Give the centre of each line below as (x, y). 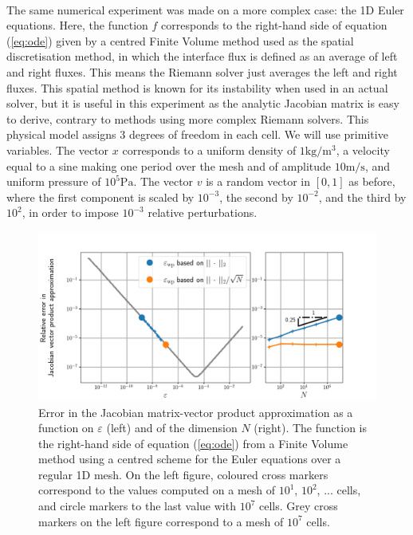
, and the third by (362, 197)
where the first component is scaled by (100, 197)
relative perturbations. (203, 212)
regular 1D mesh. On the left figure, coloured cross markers (183, 474)
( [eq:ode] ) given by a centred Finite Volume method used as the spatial (180, 40)
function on (66, 428)
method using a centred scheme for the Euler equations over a (190, 459)
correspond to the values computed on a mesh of (157, 490)
